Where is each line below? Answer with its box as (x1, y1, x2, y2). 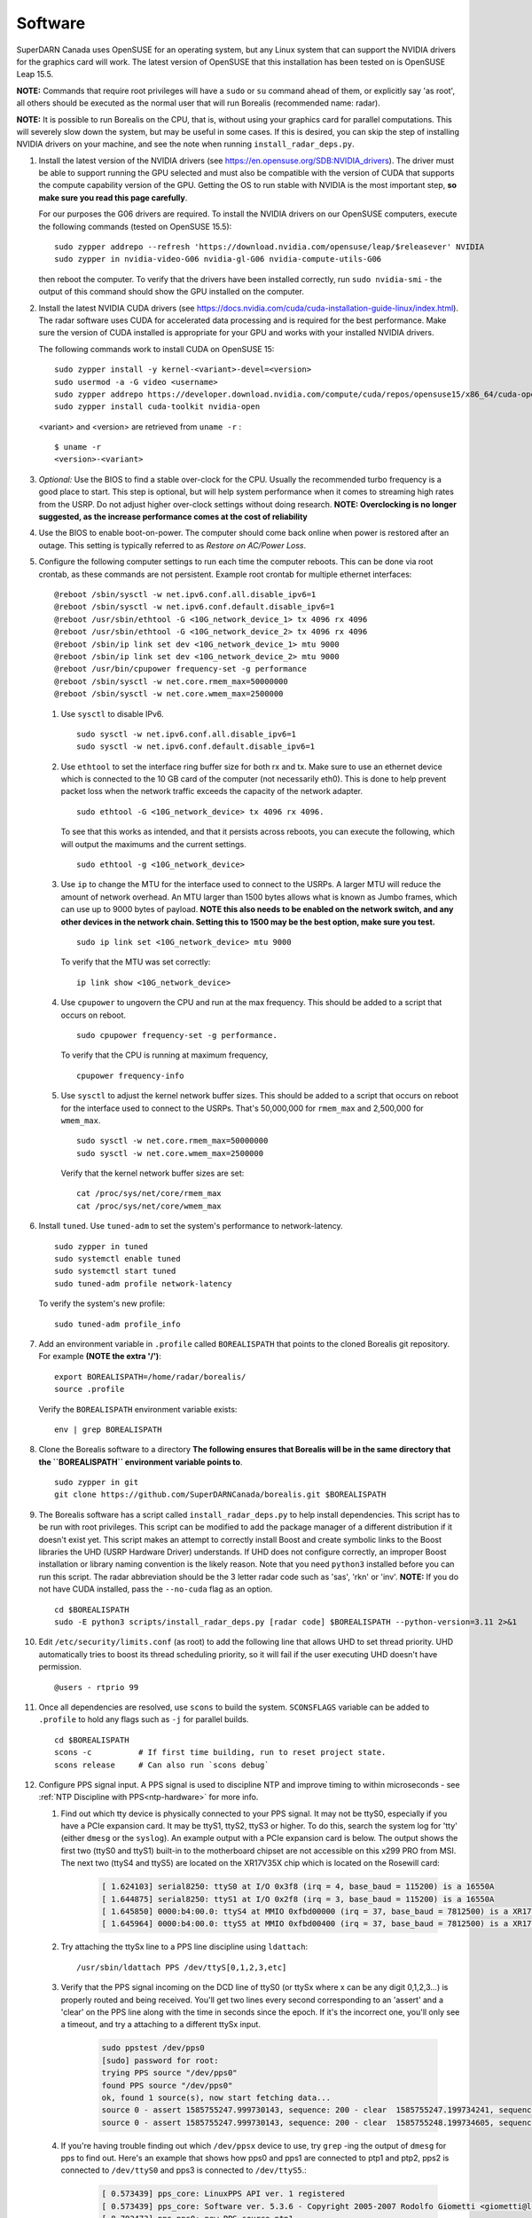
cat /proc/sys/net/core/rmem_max (76, 1189, 222, 1199)
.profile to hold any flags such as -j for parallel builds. (38, 1714, 249, 1725)
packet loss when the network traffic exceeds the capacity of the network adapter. (60, 786, 364, 797)
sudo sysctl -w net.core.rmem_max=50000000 (76, 1136, 269, 1146)
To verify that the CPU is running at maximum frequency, (60, 1050, 269, 1060)
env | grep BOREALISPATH (54, 1424, 162, 1435)
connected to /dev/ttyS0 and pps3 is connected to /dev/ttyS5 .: (60, 2165, 308, 2175)
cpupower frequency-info (76, 1070, 184, 1081)
